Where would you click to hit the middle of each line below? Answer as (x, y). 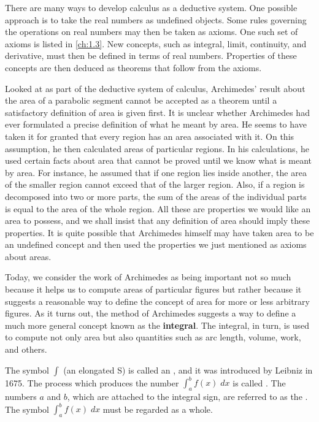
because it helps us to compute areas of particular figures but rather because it (153, 289)
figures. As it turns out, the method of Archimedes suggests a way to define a (151, 313)
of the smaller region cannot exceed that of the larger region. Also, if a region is (155, 184)
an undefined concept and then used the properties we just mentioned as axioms (156, 244)
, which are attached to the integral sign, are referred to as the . (187, 396)
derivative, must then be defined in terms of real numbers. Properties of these (151, 56)
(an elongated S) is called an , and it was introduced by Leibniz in (188, 370)
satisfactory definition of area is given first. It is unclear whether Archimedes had (157, 112)
